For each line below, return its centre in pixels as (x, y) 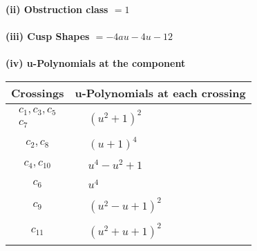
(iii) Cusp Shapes (48, 36)
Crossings (38, 92)
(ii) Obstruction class (57, 9)
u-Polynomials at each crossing (160, 92)
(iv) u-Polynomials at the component (96, 63)
